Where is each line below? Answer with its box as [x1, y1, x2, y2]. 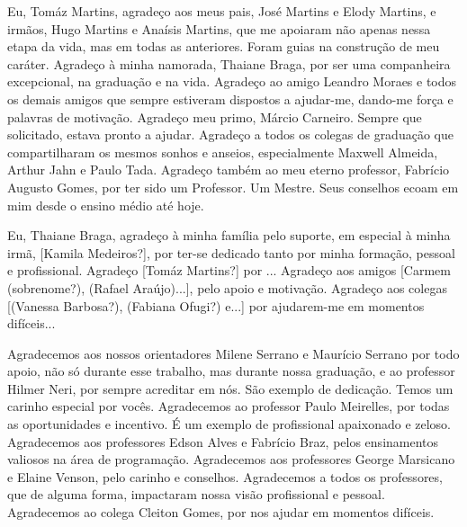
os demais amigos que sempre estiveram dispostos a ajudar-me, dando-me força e [7, 89, 454, 108]
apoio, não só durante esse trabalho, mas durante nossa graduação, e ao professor [7, 362, 455, 380]
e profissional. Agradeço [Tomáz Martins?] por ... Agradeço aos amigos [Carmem [7, 261, 451, 280]
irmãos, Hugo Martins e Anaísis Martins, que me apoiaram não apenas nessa [7, 19, 431, 38]
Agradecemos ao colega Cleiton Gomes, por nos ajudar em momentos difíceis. [7, 503, 435, 522]
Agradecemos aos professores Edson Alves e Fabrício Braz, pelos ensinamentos [7, 432, 439, 451]
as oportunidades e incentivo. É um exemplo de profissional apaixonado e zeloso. [7, 415, 451, 433]
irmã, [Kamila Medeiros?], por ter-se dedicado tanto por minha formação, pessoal [7, 243, 455, 262]
